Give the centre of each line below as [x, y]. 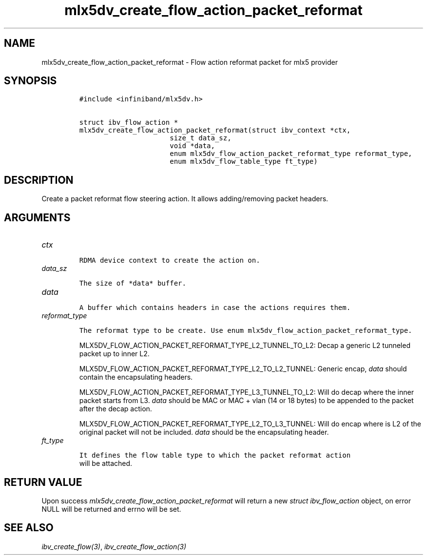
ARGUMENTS [37, 217]
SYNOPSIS [30, 81]
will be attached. [106, 463]
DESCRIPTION [39, 180]
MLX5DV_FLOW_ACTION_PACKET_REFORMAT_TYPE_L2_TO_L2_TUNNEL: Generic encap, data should [243, 369]
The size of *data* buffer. [133, 283]
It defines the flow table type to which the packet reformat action [215, 455]
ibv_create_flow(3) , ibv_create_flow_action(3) [114, 546]
